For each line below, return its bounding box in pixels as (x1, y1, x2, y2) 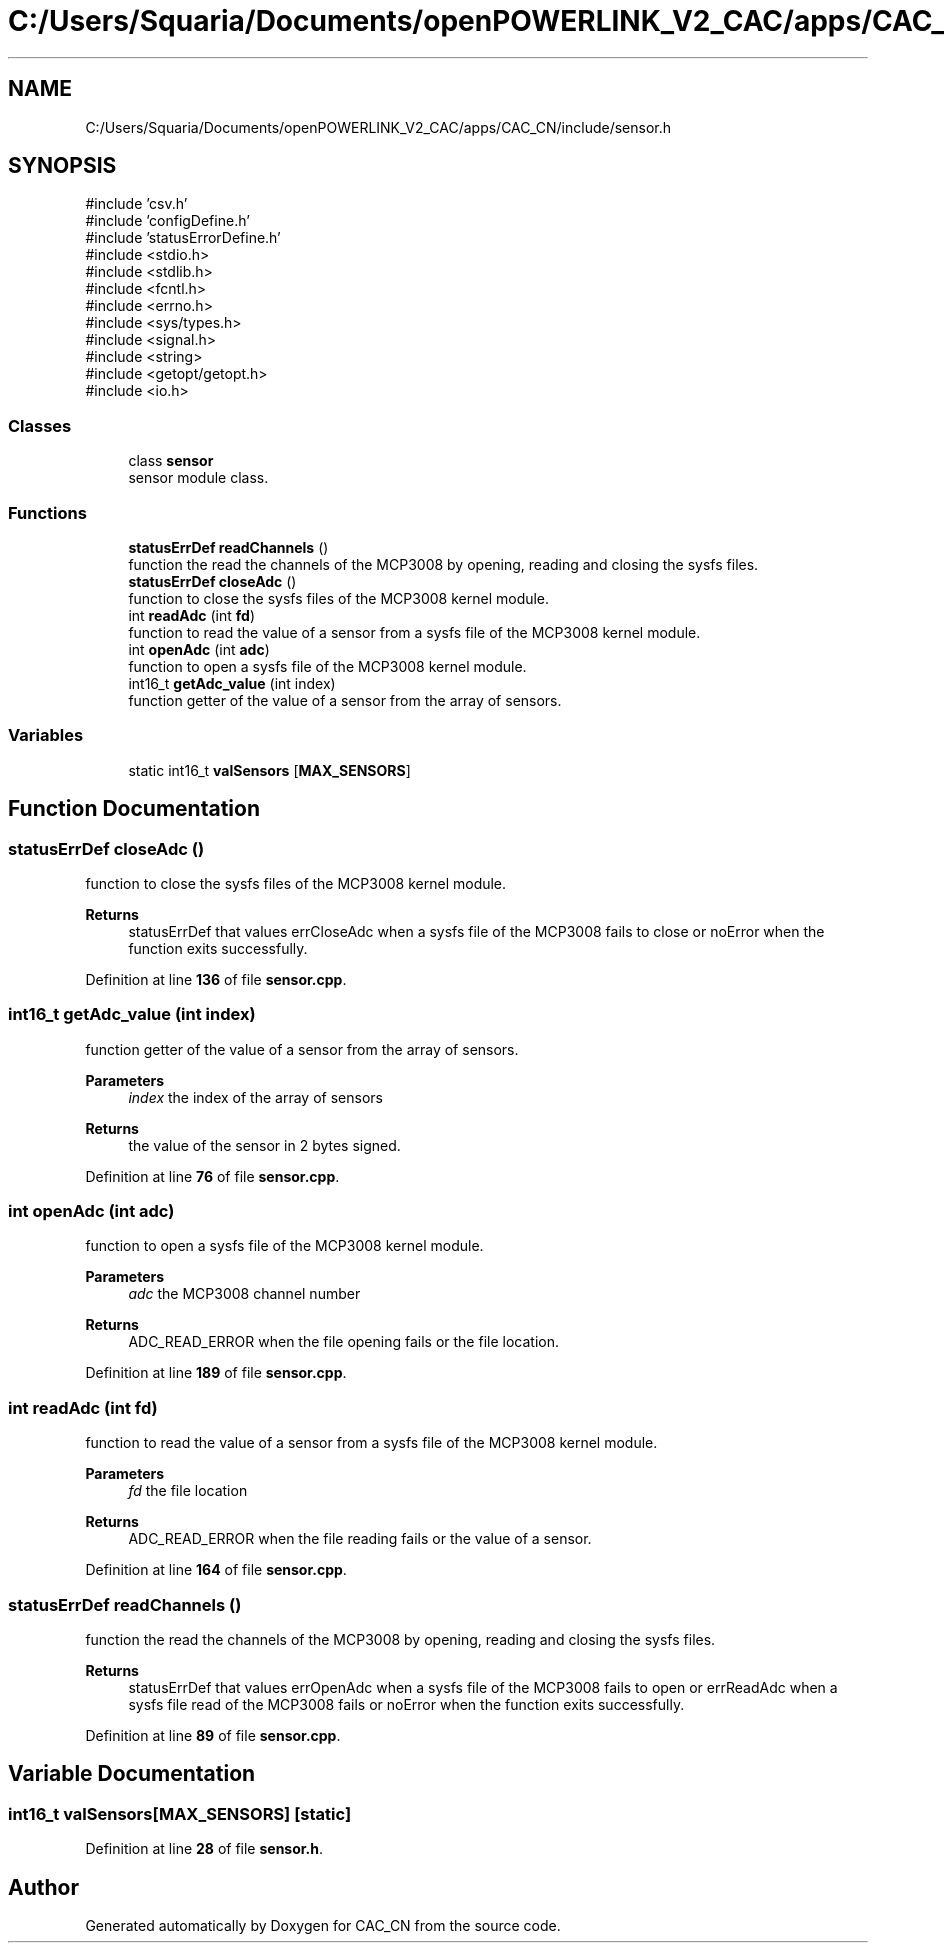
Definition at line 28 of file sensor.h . (85, 1840, 324, 1858)
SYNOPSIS (8, 153, 117, 179)
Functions (8, 502, 87, 523)
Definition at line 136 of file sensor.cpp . (85, 970, 347, 988)
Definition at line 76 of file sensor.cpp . (85, 1167, 340, 1185)
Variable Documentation (8, 1761, 256, 1787)
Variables (8, 725, 84, 746)
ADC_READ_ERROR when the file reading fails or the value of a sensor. (128, 1530, 592, 1548)
